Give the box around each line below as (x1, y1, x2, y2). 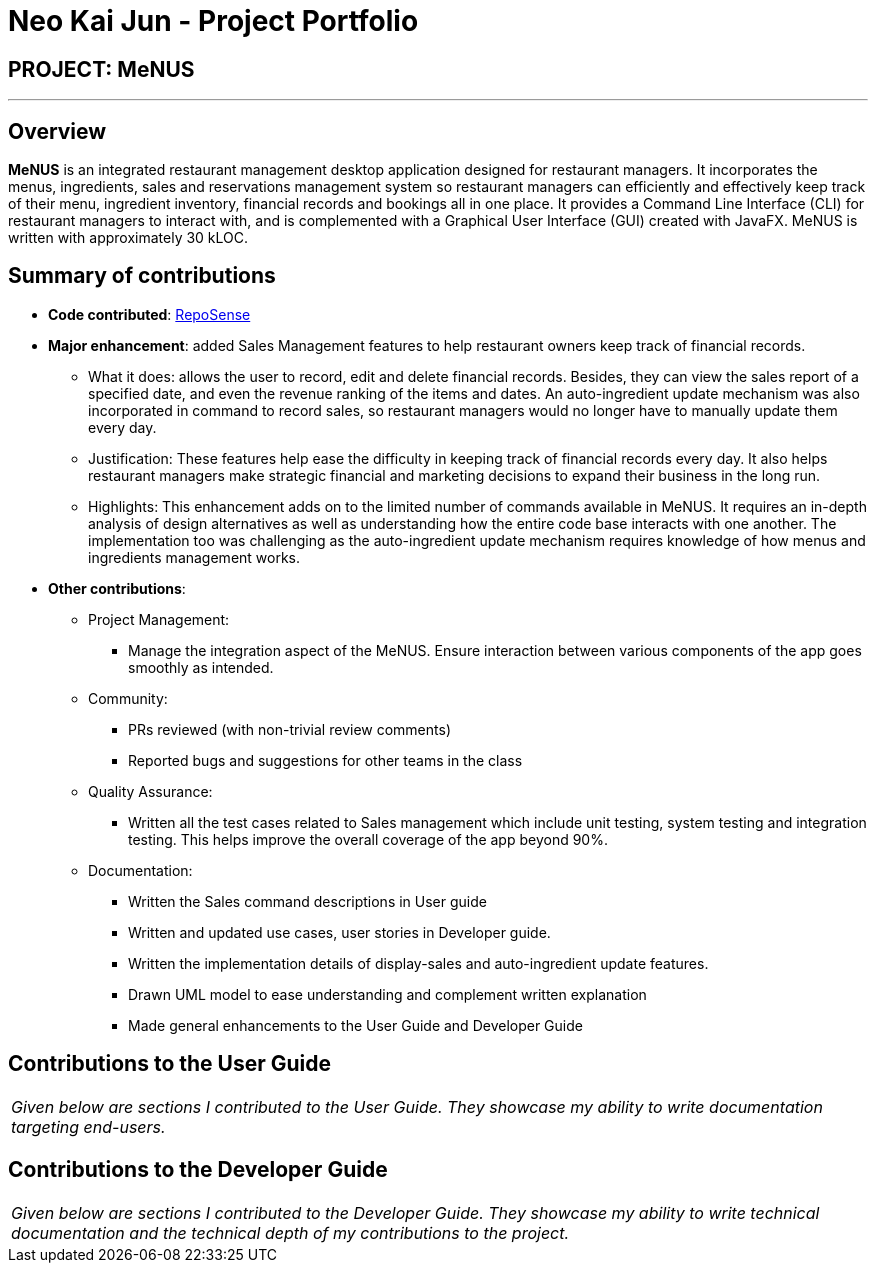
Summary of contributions (8, 263, 276, 289)
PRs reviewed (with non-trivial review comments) (128, 720, 451, 738)
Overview (8, 118, 107, 144)
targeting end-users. (11, 1116, 166, 1137)
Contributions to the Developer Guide (8, 1157, 388, 1183)
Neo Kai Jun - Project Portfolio (8, 4, 419, 38)
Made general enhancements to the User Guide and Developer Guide (128, 1016, 583, 1034)
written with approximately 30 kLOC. (8, 229, 249, 247)
